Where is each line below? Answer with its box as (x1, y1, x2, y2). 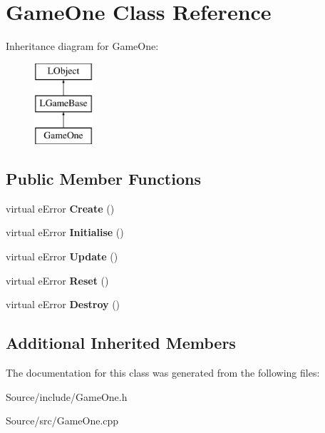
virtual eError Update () (6, 249, 118, 264)
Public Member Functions (6, 168, 201, 190)
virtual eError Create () (6, 200, 115, 215)
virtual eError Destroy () (6, 297, 120, 312)
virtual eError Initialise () (6, 225, 124, 240)
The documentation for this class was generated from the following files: (6, 365, 320, 380)
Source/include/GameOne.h (6, 389, 128, 404)
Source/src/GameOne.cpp (6, 413, 119, 428)
